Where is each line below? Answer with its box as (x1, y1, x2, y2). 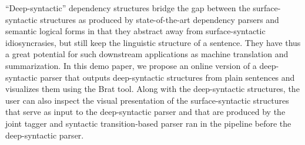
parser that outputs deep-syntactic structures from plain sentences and (40, 71, 295, 83)
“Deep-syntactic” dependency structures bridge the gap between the (5, 2, 250, 14)
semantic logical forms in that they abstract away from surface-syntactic (5, 25, 266, 37)
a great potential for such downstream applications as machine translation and (5, 48, 289, 60)
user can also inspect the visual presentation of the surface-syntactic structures (5, 94, 289, 106)
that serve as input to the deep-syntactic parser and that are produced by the (5, 106, 286, 118)
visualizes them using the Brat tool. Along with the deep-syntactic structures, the (5, 83, 300, 95)
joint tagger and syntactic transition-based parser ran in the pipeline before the (5, 117, 291, 129)
